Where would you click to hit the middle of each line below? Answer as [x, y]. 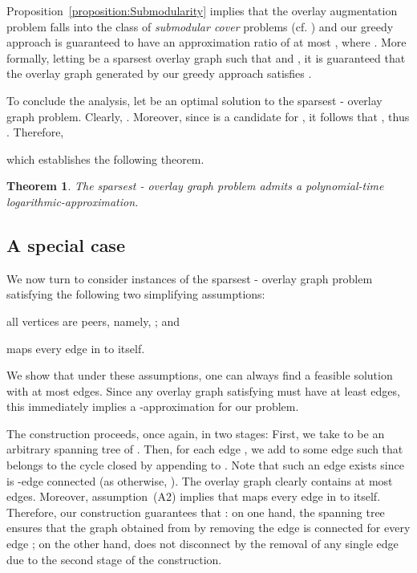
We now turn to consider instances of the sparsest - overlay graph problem [190, 278]
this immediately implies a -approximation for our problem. [153, 406]
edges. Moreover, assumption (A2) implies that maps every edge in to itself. [194, 496]
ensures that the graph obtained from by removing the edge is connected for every [208, 528]
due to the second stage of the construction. [114, 559]
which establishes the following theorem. [105, 158]
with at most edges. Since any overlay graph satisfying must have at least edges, [203, 390]
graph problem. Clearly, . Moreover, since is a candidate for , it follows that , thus [208, 116]
